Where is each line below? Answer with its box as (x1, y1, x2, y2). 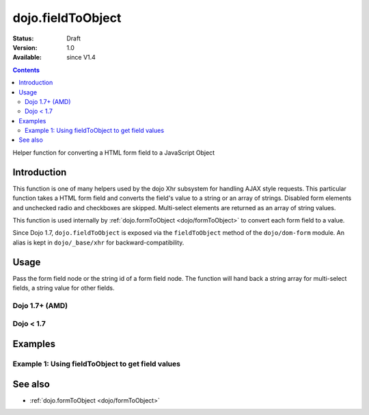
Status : (12, 34, 34, 42)
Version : (12, 43, 38, 51)
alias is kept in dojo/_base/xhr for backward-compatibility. (12, 238, 184, 247)
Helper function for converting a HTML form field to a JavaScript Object (12, 148, 215, 157)
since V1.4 (66, 53, 96, 62)
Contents (12, 66, 40, 74)
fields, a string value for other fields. (12, 284, 115, 292)
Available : (12, 53, 42, 62)
